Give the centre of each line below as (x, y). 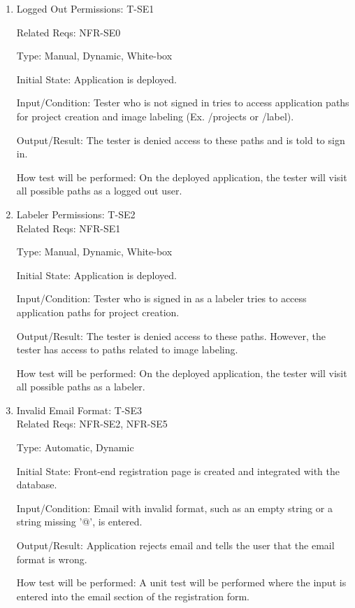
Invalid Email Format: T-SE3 (79, 410)
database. (37, 485)
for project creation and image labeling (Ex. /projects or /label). (155, 116)
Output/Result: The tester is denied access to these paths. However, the (171, 335)
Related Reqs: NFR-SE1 (68, 228)
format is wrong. (52, 559)
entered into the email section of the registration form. (133, 596)
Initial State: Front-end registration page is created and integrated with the (178, 471)
